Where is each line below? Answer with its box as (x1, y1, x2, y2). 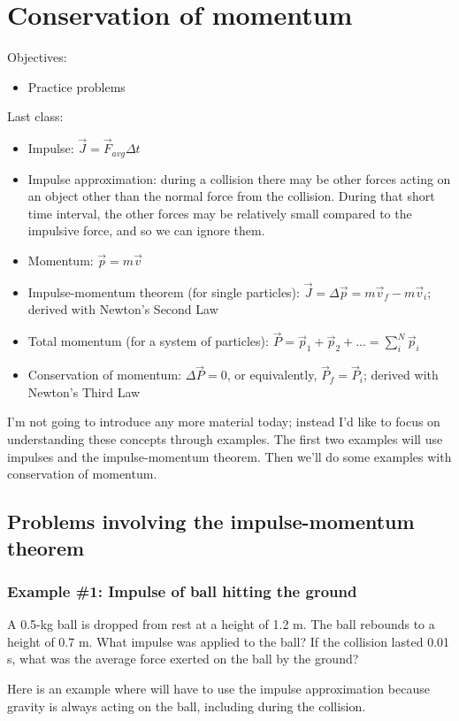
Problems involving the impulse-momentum (7, 508, 415, 535)
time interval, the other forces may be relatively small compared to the (27, 203, 412, 222)
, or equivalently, (226, 365, 317, 384)
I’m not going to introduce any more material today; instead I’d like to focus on (7, 412, 440, 431)
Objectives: (7, 48, 67, 66)
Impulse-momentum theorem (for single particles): (27, 282, 300, 301)
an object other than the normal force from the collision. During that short (27, 187, 435, 205)
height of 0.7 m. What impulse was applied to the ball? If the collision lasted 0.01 (7, 632, 450, 650)
